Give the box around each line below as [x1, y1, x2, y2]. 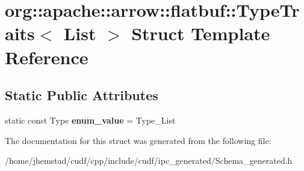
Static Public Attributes [5, 86, 158, 104]
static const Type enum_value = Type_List [5, 113, 176, 126]
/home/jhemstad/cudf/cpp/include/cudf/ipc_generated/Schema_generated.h [5, 154, 293, 167]
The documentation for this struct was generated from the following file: [5, 134, 271, 146]
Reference [5, 44, 88, 69]
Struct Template [131, 21, 270, 46]
